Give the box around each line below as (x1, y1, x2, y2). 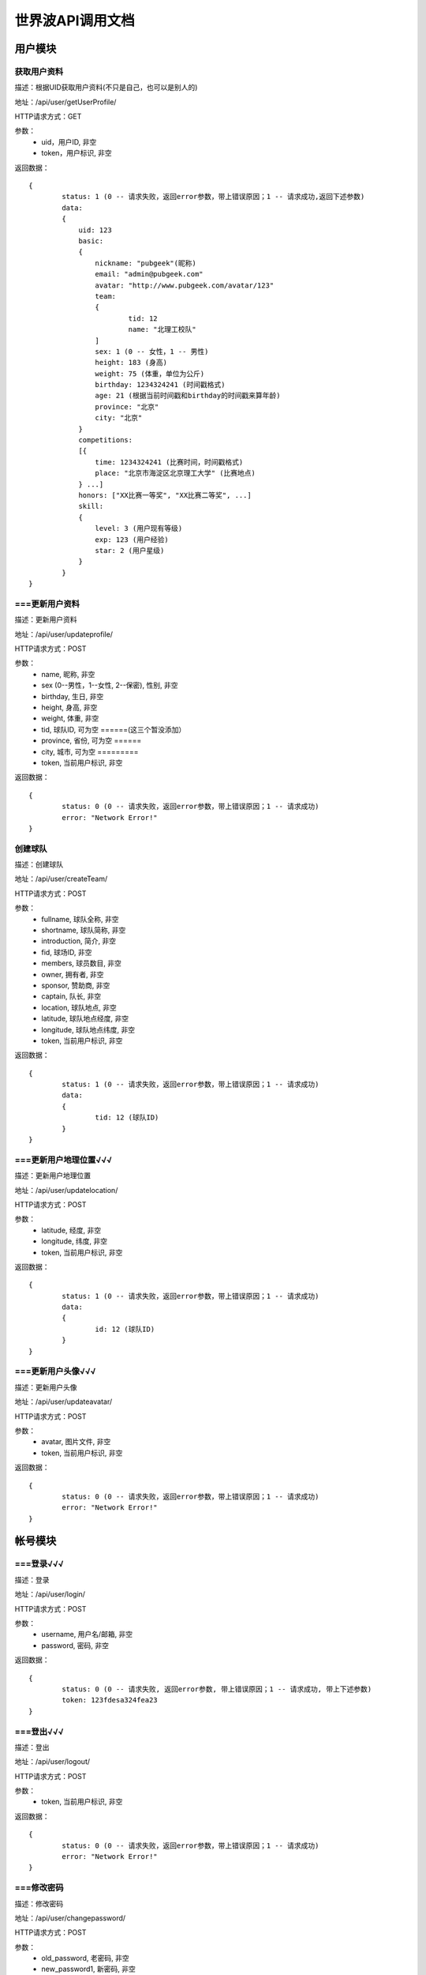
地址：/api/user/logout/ (14, 1757, 91, 1766)
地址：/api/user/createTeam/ (14, 874, 108, 884)
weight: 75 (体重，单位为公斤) (95, 369, 205, 378)
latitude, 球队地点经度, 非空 (41, 1014, 129, 1023)
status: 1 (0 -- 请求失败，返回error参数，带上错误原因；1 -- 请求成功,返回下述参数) (62, 192, 365, 201)
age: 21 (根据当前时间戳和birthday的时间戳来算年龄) (95, 391, 281, 401)
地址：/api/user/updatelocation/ (14, 1185, 118, 1194)
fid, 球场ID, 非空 (41, 947, 92, 957)
